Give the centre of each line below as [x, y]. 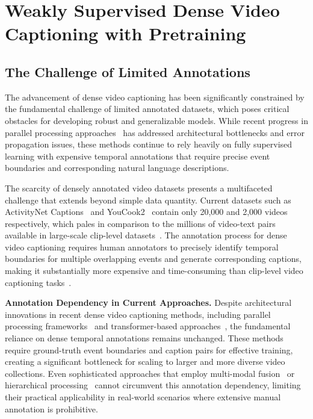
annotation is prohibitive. [51, 408]
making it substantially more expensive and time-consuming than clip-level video [154, 271]
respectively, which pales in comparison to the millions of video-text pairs [140, 223]
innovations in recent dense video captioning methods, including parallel [138, 314]
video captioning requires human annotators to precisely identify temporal [142, 247]
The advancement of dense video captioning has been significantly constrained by [155, 97]
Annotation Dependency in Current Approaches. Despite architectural [148, 303]
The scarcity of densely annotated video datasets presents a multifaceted [139, 188]
